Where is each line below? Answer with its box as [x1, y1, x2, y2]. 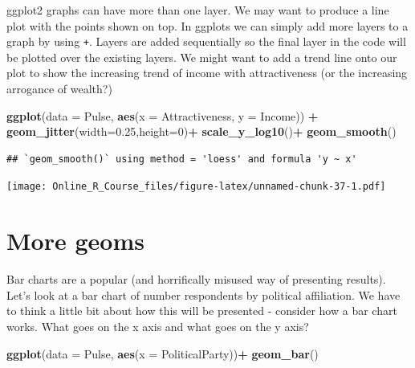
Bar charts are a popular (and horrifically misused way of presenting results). [6, 271, 386, 288]
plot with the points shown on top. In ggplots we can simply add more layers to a [6, 17, 409, 34]
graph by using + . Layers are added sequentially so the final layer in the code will [6, 33, 406, 50]
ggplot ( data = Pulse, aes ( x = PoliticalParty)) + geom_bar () [6, 345, 319, 362]
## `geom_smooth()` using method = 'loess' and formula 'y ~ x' [6, 153, 357, 165]
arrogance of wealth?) [6, 80, 112, 97]
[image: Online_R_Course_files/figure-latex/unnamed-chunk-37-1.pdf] [6, 181, 386, 193]
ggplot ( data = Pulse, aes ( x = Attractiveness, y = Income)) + [6, 107, 319, 124]
